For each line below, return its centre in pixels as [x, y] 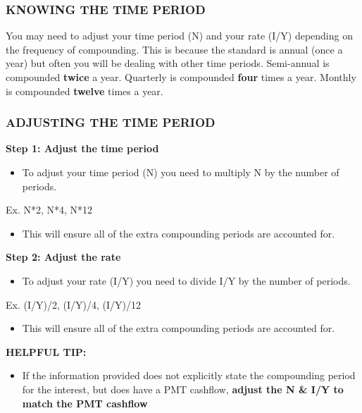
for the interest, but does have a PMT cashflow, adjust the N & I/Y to [183, 389]
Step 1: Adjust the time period [82, 148]
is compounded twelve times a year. [85, 91]
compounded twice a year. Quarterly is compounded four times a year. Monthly [181, 77]
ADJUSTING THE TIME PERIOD [111, 122]
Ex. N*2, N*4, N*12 [49, 210]
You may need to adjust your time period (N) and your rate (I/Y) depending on [179, 36]
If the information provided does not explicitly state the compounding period [189, 375]
